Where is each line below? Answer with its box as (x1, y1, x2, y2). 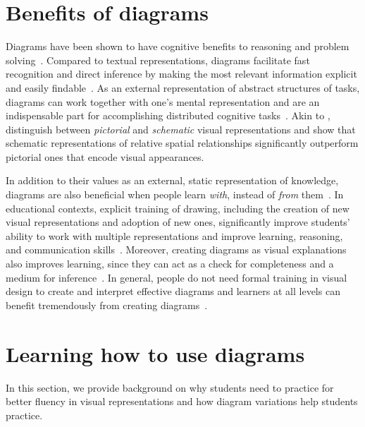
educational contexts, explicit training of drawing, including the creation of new (6, 200, 349, 215)
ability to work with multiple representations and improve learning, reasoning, (6, 228, 343, 243)
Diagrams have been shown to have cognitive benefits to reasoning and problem (6, 39, 349, 54)
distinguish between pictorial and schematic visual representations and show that (6, 121, 356, 136)
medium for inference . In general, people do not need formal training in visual (6, 270, 347, 284)
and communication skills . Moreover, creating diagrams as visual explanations (6, 242, 347, 257)
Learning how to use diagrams (6, 339, 305, 368)
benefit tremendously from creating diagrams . (6, 297, 208, 312)
